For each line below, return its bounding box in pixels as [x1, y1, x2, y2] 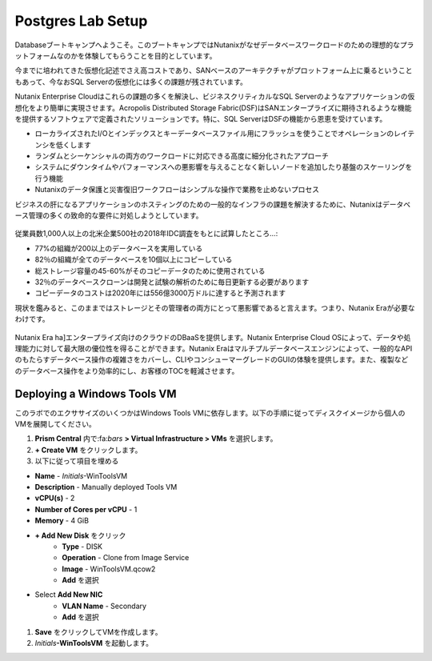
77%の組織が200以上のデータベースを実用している [34, 243, 203, 253]
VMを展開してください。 [14, 419, 96, 428]
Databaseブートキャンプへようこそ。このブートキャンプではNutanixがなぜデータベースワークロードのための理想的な [14, 40, 400, 50]
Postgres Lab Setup [14, 12, 148, 30]
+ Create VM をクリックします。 [34, 445, 142, 455]
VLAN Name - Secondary [62, 601, 147, 611]
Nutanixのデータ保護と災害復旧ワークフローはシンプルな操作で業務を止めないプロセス [34, 185, 320, 194]
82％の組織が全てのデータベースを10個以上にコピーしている [34, 254, 233, 264]
